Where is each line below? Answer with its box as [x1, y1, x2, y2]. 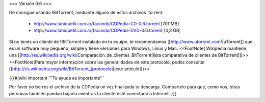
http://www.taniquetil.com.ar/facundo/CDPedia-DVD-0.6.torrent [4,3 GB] [33, 27, 181, 34]
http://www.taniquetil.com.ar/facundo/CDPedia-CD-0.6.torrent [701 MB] [33, 20, 179, 26]
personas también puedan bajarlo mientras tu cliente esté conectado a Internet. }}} [9, 91, 177, 97]
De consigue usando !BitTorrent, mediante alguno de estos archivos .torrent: [9, 10, 164, 16]
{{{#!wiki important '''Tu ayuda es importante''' [9, 75, 104, 81]
